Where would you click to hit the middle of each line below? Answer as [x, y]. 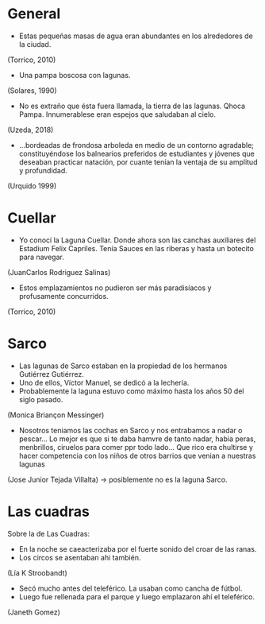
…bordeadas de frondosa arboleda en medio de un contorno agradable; [136, 145]
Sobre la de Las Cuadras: [49, 533]
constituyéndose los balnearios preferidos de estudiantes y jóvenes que [136, 153]
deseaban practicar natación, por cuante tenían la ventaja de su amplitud [138, 162]
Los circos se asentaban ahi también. [80, 557]
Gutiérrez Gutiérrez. [51, 374]
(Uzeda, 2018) [31, 130]
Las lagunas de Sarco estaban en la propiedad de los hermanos [123, 366]
